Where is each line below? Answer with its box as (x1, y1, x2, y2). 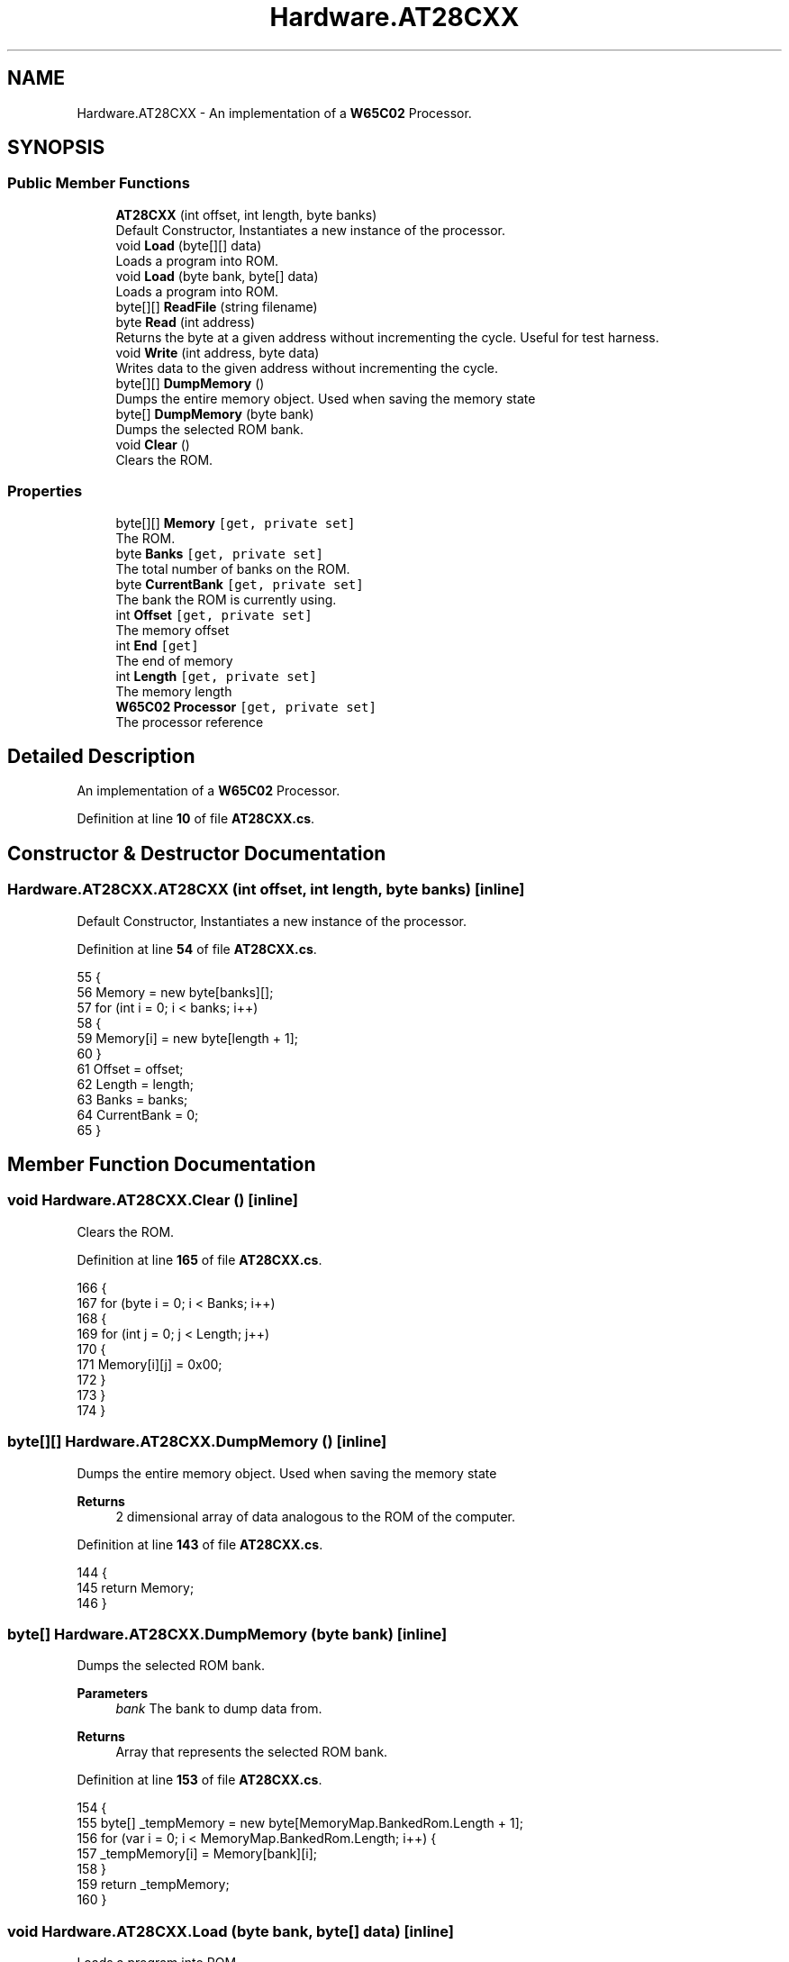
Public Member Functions (7, 174, 190, 193)
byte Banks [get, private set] (115, 545, 324, 561)
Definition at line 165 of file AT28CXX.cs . (77, 1251, 322, 1267)
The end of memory (115, 652, 233, 668)
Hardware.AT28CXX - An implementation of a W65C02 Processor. (77, 104, 472, 121)
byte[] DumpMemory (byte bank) (115, 405, 314, 422)
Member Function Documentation (7, 1153, 316, 1176)
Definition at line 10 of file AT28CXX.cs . (77, 811, 315, 827)
